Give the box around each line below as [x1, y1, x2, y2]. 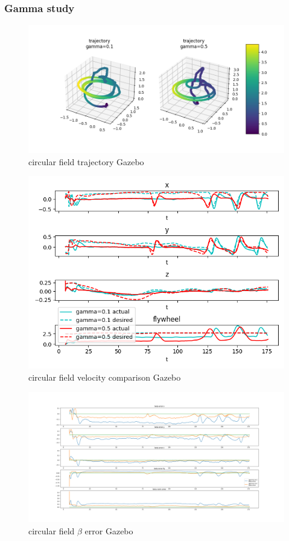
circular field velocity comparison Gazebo [28, 371, 181, 383]
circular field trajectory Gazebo [28, 155, 144, 168]
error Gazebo [84, 524, 133, 537]
